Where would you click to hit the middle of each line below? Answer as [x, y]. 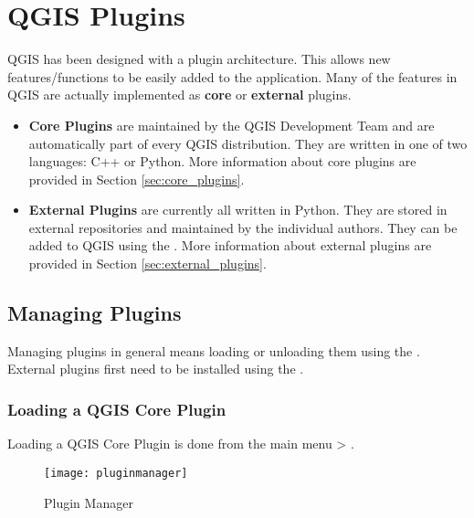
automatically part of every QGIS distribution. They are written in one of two [248, 143]
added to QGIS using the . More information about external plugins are [230, 245]
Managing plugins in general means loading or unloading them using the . [214, 350]
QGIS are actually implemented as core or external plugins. [179, 95]
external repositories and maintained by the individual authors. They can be [243, 227]
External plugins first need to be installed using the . [156, 369]
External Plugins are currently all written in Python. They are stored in [238, 210]
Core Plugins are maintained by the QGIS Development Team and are [232, 125]
